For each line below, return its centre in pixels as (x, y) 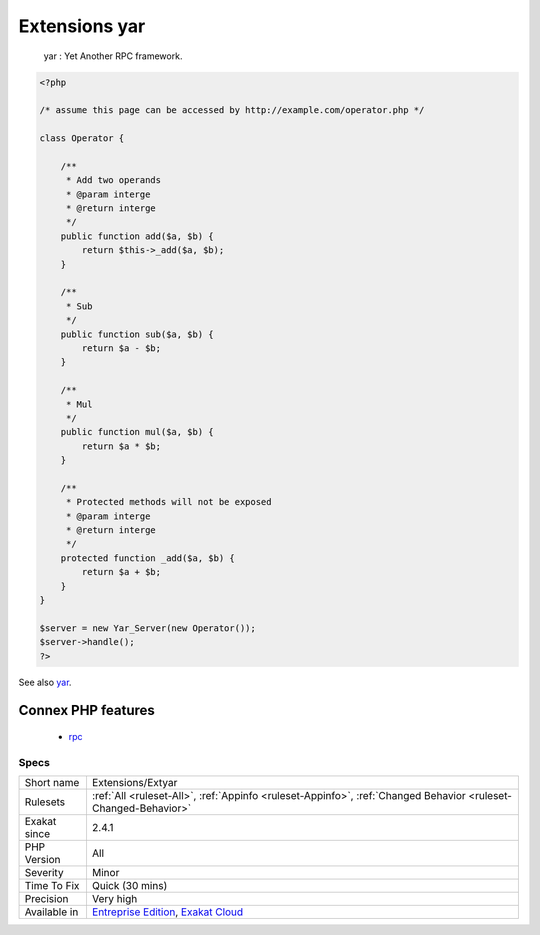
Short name (52, 783)
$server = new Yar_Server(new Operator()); (148, 628)
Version (42, 860)
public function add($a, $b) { (137, 236)
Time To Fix (52, 886)
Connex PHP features (86, 710)
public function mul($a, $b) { (137, 432)
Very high (114, 899)
